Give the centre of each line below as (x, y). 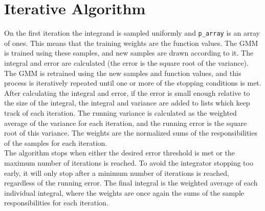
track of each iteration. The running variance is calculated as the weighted (120, 112)
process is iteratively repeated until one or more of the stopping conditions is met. (133, 83)
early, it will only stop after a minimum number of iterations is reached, (117, 173)
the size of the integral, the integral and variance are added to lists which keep (127, 103)
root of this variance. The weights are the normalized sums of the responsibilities (131, 133)
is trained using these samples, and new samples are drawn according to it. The (129, 53)
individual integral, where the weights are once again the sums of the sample (124, 192)
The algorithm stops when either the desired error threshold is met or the (120, 153)
